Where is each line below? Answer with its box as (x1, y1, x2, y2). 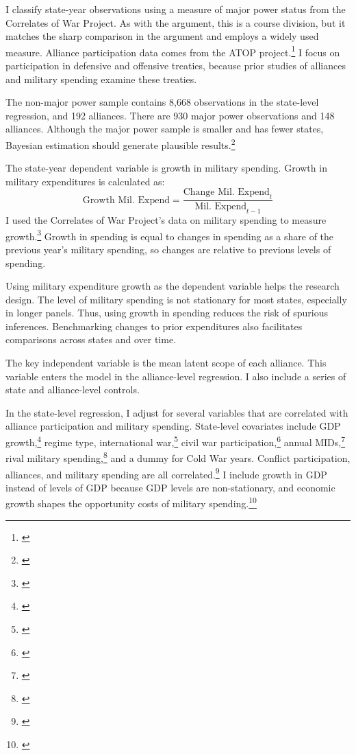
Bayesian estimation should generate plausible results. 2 (5, 136, 236, 152)
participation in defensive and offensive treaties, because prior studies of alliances (5, 58, 346, 73)
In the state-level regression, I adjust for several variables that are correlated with (5, 405, 348, 419)
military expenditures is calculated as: (5, 174, 165, 188)
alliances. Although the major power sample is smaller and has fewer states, (5, 121, 324, 136)
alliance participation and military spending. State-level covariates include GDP (5, 419, 341, 433)
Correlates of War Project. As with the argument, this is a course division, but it (5, 15, 346, 30)
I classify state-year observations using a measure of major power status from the (5, 2, 346, 16)
